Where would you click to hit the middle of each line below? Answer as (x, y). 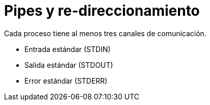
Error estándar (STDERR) (66, 81)
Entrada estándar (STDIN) (68, 49)
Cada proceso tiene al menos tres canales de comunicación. (105, 33)
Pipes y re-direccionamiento (102, 11)
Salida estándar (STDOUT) (69, 65)
